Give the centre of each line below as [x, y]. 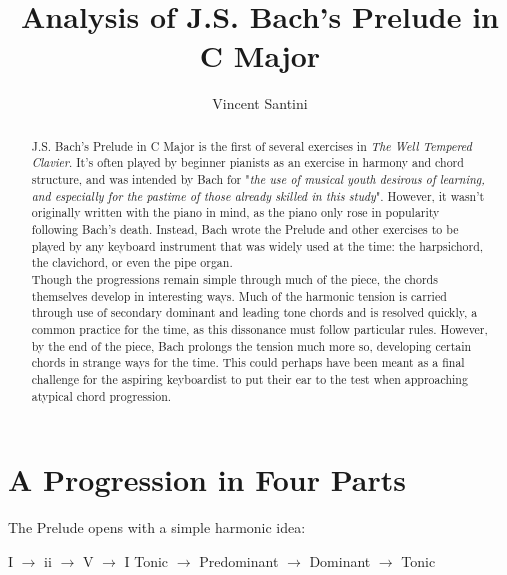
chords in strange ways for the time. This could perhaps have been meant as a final [248, 362]
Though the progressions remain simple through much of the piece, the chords [234, 278]
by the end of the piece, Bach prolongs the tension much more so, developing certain [251, 345]
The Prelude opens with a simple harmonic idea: [157, 527]
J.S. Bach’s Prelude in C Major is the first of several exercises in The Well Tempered [251, 145]
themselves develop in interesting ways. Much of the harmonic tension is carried [239, 295]
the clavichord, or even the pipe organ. [132, 262]
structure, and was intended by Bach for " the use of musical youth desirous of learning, [258, 179]
